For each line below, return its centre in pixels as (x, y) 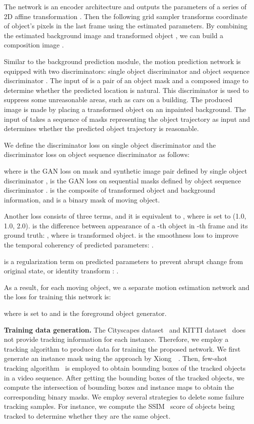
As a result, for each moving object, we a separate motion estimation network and (127, 287)
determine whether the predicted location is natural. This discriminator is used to (127, 90)
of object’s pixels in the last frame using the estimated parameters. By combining (126, 26)
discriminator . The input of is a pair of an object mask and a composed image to (126, 80)
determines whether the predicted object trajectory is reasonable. (102, 128)
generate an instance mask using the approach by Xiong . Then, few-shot (116, 358)
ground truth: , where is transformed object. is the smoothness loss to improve (121, 235)
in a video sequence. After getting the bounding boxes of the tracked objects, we (124, 377)
